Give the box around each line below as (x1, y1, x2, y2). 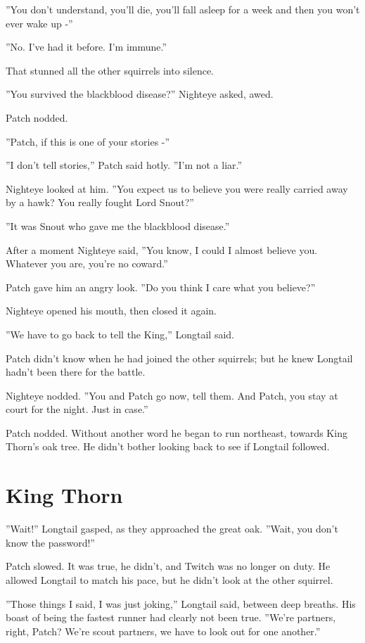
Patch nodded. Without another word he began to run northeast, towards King (6, 425, 347, 440)
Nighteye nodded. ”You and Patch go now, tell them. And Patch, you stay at (6, 388, 338, 402)
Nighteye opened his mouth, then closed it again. (6, 303, 217, 318)
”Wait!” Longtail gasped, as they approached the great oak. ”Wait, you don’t (6, 521, 338, 536)
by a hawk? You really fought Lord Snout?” (6, 195, 194, 210)
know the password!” (6, 535, 95, 549)
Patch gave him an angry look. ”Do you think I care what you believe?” (6, 279, 316, 294)
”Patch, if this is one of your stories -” (6, 134, 170, 148)
